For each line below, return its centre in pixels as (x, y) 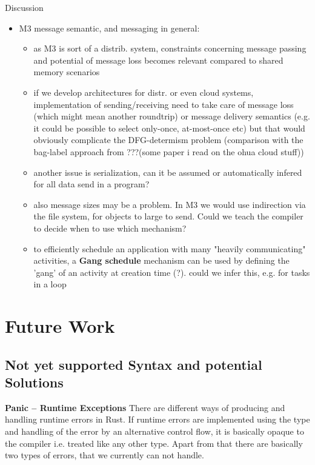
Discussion (24, 7)
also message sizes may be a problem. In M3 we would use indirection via (170, 204)
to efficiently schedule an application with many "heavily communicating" (170, 248)
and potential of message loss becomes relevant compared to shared (158, 60)
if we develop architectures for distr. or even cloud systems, (144, 92)
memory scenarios (67, 72)
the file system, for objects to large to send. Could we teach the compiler (168, 216)
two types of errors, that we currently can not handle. (104, 455)
